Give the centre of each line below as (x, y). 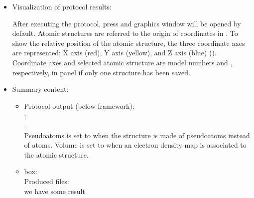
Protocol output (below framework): (79, 105)
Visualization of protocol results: (62, 6)
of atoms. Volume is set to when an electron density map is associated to (135, 145)
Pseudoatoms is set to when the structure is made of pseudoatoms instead (137, 135)
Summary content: (40, 89)
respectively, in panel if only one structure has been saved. (101, 72)
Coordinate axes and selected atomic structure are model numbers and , (122, 62)
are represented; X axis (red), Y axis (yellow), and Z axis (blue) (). (114, 53)
